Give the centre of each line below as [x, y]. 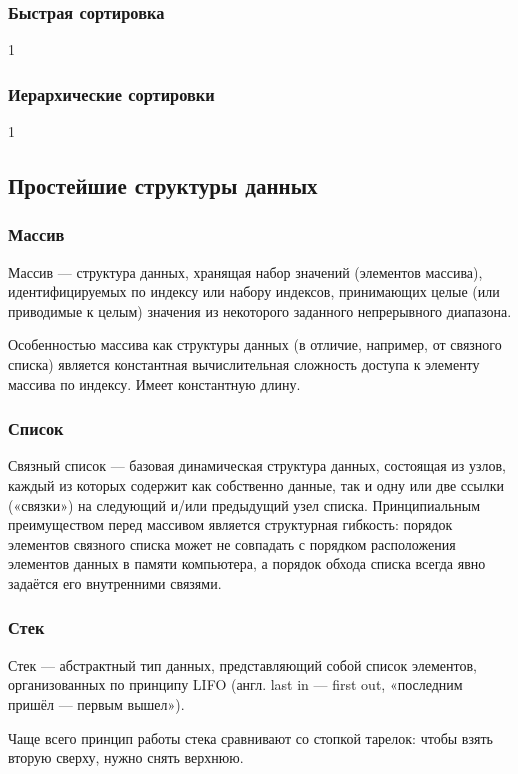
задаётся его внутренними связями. [115, 582]
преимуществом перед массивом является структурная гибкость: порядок [230, 524]
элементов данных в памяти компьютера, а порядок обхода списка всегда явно [247, 563]
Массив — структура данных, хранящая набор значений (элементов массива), [245, 271]
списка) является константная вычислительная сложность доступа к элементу [244, 364]
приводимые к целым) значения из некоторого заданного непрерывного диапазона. [260, 310]
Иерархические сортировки [111, 93]
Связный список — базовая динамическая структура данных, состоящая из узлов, [257, 465]
